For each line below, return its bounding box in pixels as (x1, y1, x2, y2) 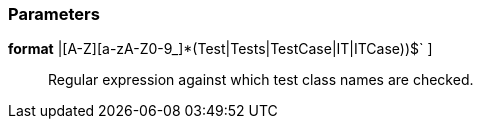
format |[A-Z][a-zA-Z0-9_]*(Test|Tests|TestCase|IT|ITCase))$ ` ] (8, 40, 433, 58)
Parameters (8, 4, 100, 24)
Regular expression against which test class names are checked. (48, 71, 474, 89)
